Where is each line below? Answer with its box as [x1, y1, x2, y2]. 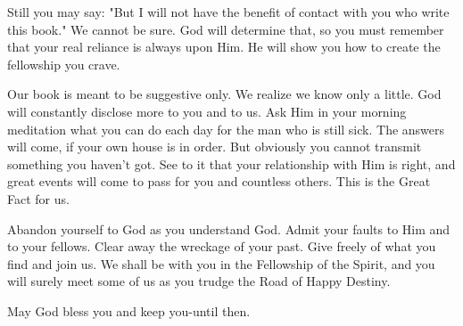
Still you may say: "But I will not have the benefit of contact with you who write [7, 3, 450, 20]
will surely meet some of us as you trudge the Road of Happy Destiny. [7, 272, 391, 290]
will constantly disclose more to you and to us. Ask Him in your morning [7, 102, 407, 120]
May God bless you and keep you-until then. [7, 301, 251, 320]
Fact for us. [7, 189, 70, 208]
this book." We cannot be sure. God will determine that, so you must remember [7, 20, 444, 38]
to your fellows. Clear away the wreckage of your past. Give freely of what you [7, 237, 436, 256]
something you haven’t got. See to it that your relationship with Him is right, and [7, 154, 456, 173]
